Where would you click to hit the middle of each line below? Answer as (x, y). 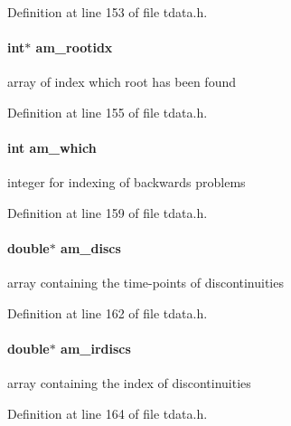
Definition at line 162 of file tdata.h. (108, 312)
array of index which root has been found (122, 82)
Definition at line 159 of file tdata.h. (108, 212)
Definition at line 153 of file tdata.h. (108, 12)
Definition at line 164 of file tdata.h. (108, 413)
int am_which (52, 148)
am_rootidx (74, 47)
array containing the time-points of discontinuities (145, 283)
